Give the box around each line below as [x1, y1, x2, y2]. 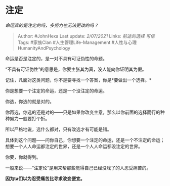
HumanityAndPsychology [17, 45, 71, 51]
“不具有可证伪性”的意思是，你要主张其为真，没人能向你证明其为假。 [5, 66, 147, 72]
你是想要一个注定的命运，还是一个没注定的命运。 [5, 87, 107, 94]
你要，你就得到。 [5, 154, 41, 160]
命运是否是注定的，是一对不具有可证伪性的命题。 [5, 55, 107, 61]
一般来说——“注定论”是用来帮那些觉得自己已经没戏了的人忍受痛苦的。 [5, 165, 151, 171]
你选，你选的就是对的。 [5, 98, 54, 104]
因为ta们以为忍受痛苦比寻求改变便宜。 [5, 175, 85, 181]
